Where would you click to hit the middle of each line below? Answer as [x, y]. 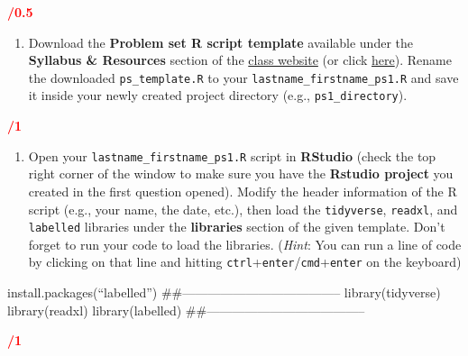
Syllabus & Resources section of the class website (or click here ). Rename [240, 60]
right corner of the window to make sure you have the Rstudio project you [241, 173]
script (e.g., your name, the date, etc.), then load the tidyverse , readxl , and [243, 209]
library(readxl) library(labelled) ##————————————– [186, 310]
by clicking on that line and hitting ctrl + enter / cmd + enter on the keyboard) [245, 262]
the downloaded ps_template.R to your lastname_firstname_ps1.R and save [243, 77]
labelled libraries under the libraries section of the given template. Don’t [237, 227]
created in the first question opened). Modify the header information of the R [243, 191]
